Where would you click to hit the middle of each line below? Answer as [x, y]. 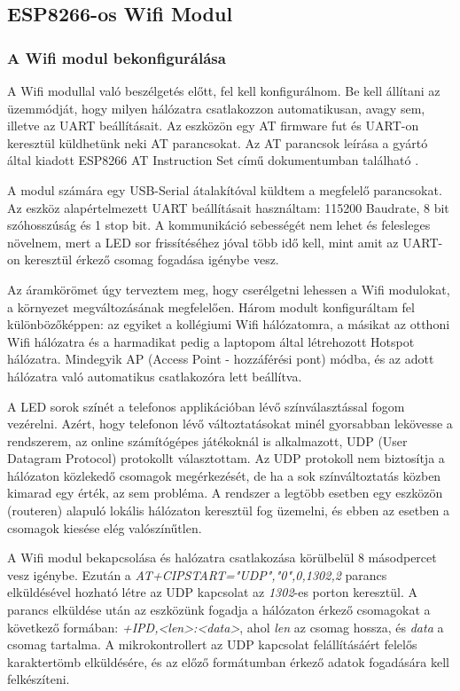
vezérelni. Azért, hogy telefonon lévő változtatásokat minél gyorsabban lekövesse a [230, 424]
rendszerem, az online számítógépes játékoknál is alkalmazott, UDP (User [207, 440]
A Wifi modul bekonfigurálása [117, 57]
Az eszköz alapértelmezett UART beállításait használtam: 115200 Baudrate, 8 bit [228, 207]
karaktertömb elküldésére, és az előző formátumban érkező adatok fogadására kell [228, 661]
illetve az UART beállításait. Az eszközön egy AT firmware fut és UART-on [213, 126]
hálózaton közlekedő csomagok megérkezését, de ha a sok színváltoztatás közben [224, 475]
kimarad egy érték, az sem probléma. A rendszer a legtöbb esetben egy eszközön [225, 493]
